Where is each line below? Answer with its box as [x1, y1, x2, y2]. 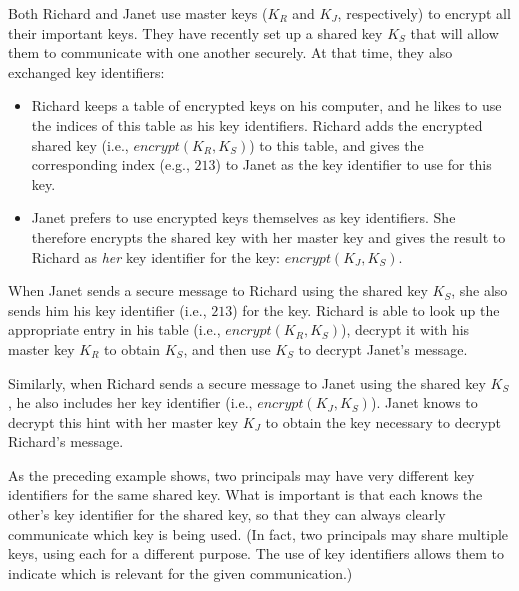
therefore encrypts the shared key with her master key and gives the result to [31, 226, 506, 247]
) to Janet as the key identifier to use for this [215, 154, 492, 175]
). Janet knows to [370, 392, 478, 413]
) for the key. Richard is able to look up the [232, 299, 500, 320]
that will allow [410, 22, 499, 43]
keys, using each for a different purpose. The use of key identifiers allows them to [8, 543, 505, 564]
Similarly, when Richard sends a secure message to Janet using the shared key [8, 372, 486, 393]
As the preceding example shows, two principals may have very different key [8, 464, 475, 485]
